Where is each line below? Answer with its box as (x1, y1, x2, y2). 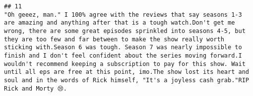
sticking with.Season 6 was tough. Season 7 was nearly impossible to (4, 44, 242, 51)
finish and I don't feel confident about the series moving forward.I (4, 52, 242, 59)
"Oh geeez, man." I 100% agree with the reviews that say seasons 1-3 (4, 11, 242, 18)
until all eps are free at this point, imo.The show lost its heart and (4, 68, 249, 76)
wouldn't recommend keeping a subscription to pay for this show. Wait (4, 60, 246, 67)
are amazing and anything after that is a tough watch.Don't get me (4, 19, 235, 27)
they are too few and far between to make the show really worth (4, 35, 224, 43)
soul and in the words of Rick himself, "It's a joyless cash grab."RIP (4, 76, 249, 84)
